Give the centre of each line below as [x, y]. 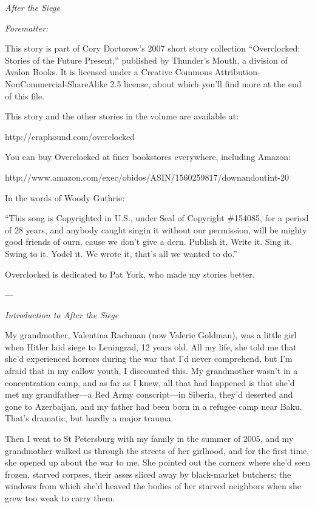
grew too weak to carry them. [60, 498]
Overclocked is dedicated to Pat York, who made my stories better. [130, 274]
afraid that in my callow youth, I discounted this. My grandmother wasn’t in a [151, 371]
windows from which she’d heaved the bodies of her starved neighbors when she [153, 486]
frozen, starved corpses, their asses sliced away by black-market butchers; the [148, 474]
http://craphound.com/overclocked [70, 136]
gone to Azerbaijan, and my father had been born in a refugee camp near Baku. [154, 406]
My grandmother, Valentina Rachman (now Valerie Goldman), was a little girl [151, 335]
